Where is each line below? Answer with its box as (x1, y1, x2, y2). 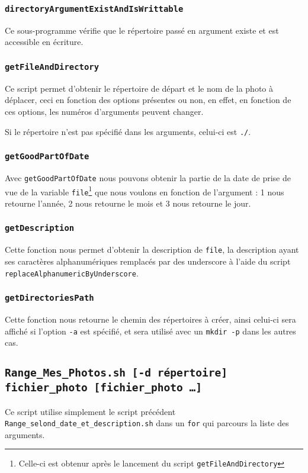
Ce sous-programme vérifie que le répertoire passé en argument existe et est (5, 24, 279, 36)
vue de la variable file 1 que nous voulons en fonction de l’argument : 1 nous (5, 184, 284, 198)
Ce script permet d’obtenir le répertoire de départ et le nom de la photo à (5, 82, 273, 94)
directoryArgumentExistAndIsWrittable (5, 4, 184, 14)
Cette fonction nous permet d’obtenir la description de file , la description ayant (5, 243, 299, 256)
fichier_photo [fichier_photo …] (5, 381, 203, 394)
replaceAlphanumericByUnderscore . (5, 266, 139, 279)
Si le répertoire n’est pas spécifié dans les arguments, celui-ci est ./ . (5, 125, 251, 137)
